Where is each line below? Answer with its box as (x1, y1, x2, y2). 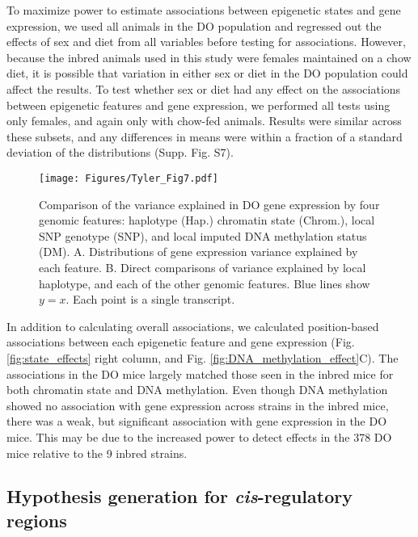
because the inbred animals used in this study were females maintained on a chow (6, 48, 412, 65)
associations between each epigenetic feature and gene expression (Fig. (6, 334, 355, 350)
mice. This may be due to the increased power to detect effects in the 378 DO (6, 428, 392, 445)
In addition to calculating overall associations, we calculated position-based (6, 317, 379, 334)
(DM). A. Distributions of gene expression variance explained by (39, 243, 358, 260)
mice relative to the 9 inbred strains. (6, 444, 188, 461)
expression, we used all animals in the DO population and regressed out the (6, 17, 382, 34)
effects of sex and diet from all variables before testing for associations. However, (6, 33, 406, 50)
